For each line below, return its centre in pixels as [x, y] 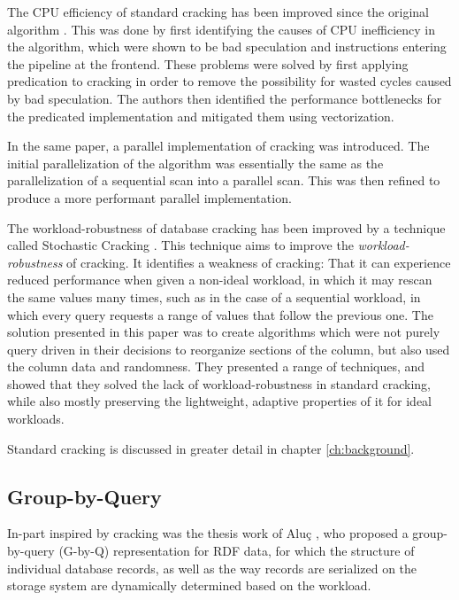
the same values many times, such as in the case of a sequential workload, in [214, 296]
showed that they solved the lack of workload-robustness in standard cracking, [219, 383]
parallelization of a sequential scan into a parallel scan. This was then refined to [224, 180]
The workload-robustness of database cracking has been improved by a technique [226, 227]
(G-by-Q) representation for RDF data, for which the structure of [237, 551]
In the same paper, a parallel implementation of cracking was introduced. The [218, 146]
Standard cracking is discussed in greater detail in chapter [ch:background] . [211, 448]
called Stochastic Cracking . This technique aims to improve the [180, 245]
